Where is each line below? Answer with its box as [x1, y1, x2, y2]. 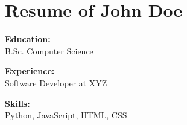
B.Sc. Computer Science [5, 44, 93, 57]
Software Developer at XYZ [5, 76, 107, 89]
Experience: [5, 65, 55, 77]
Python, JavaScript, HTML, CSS [5, 109, 127, 121]
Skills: [5, 97, 30, 109]
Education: [5, 33, 51, 45]
